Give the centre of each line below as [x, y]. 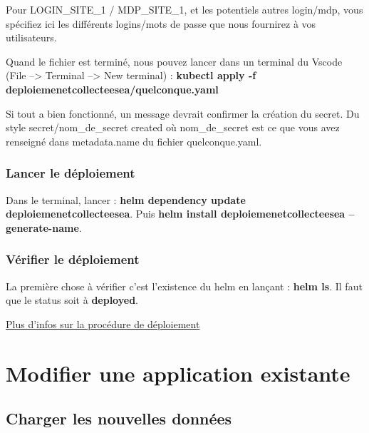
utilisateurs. [31, 37]
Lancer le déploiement [71, 173]
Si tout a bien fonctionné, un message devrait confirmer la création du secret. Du [183, 113]
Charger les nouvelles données [119, 418]
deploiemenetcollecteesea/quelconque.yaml [112, 89]
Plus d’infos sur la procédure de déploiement [103, 324]
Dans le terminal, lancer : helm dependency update [126, 199]
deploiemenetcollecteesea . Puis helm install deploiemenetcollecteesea [176, 214]
